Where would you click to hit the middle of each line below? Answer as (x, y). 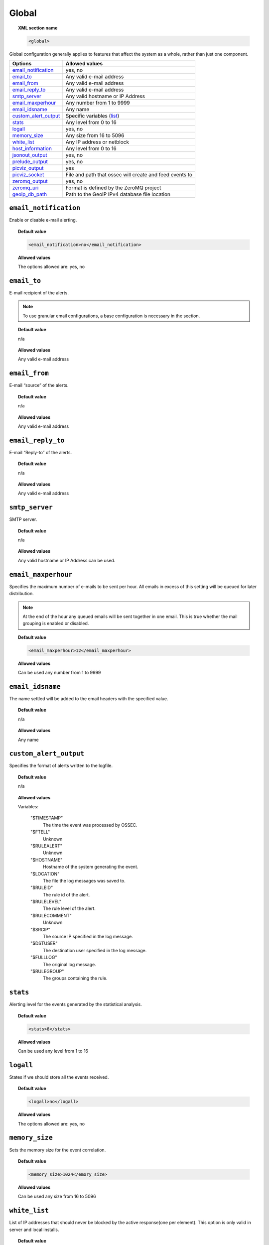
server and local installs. (34, 1230)
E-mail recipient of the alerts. (39, 293)
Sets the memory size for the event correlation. (58, 1150)
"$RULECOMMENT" (51, 915)
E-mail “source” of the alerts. (39, 385)
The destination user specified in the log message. (95, 950)
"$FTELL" (40, 832)
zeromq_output (30, 181)
